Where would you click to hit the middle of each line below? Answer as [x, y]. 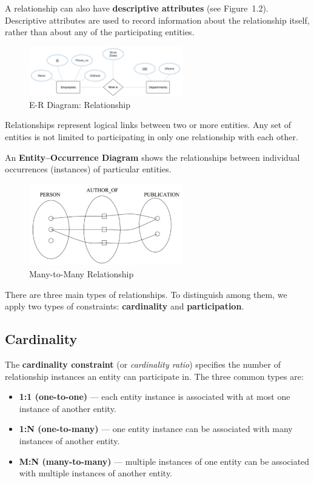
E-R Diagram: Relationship [80, 104]
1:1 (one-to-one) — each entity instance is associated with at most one [155, 397]
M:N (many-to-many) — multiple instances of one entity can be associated [164, 461]
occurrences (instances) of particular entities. [88, 169]
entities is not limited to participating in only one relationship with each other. [152, 137]
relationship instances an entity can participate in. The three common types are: [154, 376]
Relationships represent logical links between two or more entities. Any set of [148, 125]
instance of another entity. [68, 408]
